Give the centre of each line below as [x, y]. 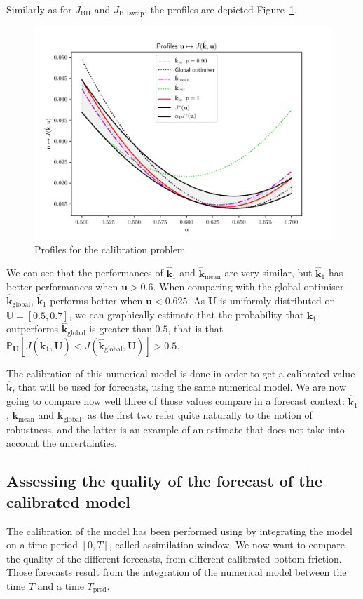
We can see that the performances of [85, 272]
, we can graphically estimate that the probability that [186, 315]
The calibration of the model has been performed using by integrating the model [179, 531]
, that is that [196, 329]
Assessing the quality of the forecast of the [165, 481]
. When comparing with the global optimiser [248, 287]
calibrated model [68, 501]
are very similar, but [268, 272]
